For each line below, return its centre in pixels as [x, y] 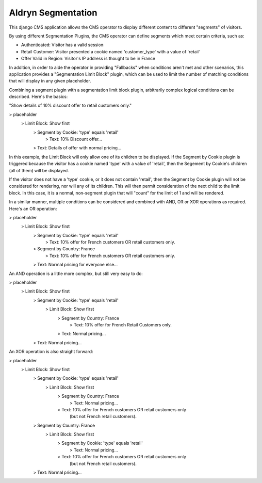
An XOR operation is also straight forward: [51, 352]
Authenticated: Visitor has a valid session [62, 45]
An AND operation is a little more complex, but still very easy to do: [76, 274]
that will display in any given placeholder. [50, 81]
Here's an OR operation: [33, 209]
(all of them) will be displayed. [39, 170]
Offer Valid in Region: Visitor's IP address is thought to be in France [88, 59]
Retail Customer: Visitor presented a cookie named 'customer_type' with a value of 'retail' [111, 51]
